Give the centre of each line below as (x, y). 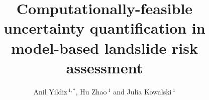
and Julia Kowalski (142, 91)
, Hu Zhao (91, 91)
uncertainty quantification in (104, 28)
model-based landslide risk (104, 47)
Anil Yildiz (50, 91)
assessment (104, 67)
